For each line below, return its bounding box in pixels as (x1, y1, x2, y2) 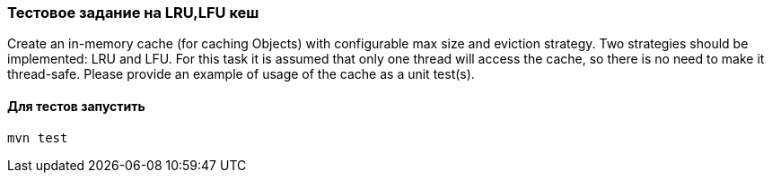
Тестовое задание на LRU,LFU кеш (7, 4, 259, 21)
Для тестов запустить (7, 98, 145, 114)
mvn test (7, 130, 68, 145)
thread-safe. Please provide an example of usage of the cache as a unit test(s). (7, 66, 475, 82)
